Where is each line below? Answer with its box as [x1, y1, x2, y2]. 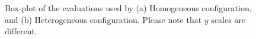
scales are [211, 13, 246, 25]
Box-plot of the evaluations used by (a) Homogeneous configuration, [5, 2, 252, 14]
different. [5, 25, 37, 37]
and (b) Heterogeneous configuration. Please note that [5, 13, 202, 25]
